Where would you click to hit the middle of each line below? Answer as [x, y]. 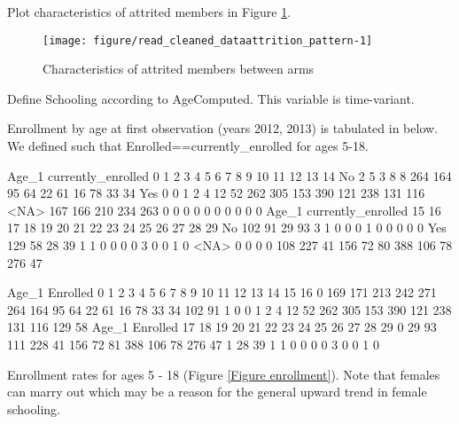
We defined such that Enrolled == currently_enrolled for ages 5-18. [188, 146]
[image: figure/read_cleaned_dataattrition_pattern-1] [208, 40]
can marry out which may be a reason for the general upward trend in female [217, 392]
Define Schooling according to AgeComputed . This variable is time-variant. [211, 98]
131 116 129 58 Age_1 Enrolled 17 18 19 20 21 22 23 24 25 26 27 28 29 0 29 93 [222, 327]
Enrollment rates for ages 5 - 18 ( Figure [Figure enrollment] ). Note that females [224, 374]
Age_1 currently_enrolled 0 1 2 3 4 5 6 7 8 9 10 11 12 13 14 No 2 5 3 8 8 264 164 [229, 175]
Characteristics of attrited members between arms [179, 69]
